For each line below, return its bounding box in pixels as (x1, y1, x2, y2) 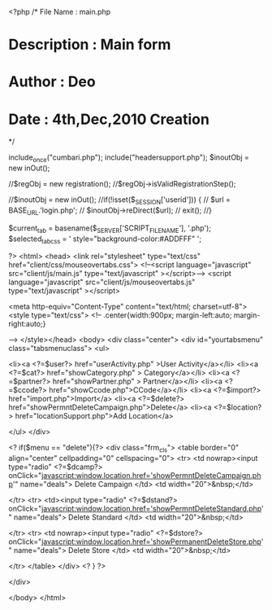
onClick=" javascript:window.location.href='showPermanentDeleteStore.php (8, 537, 261, 546)
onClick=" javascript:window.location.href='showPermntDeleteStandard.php (8, 504, 262, 514)
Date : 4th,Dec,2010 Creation (8, 110, 209, 129)
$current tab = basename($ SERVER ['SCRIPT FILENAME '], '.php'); (8, 223, 211, 235)
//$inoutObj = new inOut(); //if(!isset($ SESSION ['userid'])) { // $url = (8, 195, 231, 206)
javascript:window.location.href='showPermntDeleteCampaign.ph (41, 471, 261, 481)
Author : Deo (8, 72, 96, 91)
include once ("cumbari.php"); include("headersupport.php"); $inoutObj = (8, 152, 250, 165)
